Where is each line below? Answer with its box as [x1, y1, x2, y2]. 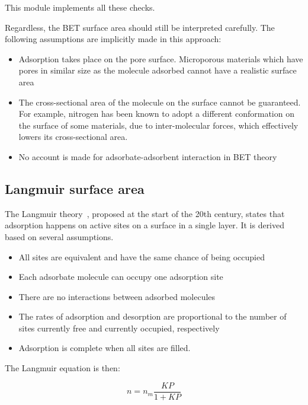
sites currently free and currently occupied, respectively [18, 321, 220, 334]
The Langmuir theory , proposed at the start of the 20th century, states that [5, 207, 285, 219]
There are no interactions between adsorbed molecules [18, 290, 216, 302]
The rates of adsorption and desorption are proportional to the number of [18, 310, 287, 323]
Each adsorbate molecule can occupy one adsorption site [18, 270, 223, 283]
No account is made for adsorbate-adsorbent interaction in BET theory [18, 150, 277, 162]
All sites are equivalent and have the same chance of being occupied [18, 250, 265, 263]
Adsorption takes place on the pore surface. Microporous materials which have [18, 52, 303, 65]
